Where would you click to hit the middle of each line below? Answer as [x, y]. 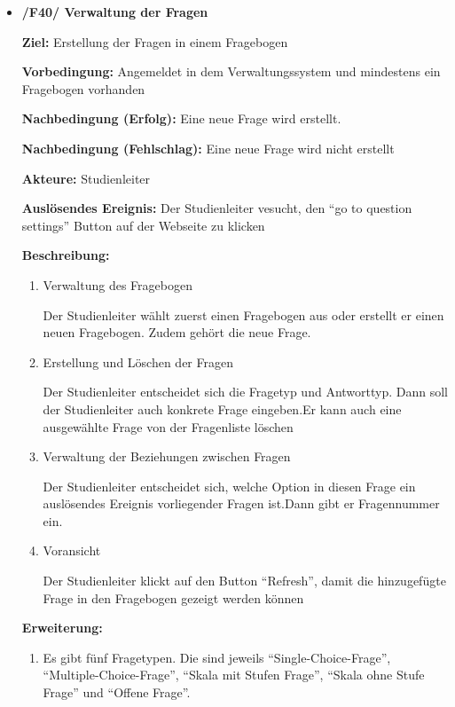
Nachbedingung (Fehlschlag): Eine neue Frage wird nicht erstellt [208, 148]
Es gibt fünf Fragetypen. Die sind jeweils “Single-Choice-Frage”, [217, 657]
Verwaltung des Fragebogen [118, 284]
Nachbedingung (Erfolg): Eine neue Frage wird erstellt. [181, 118]
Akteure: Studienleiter [86, 178]
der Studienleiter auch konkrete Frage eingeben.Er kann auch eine [222, 408]
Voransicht [72, 550]
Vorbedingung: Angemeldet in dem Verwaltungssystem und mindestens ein [231, 71]
